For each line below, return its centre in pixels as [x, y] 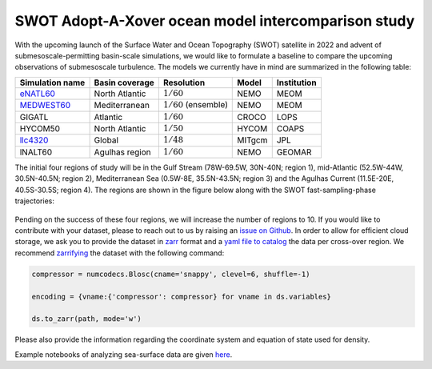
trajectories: [35, 201]
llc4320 [34, 140]
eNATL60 [38, 94]
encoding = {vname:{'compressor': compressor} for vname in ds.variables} [182, 297]
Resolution [184, 82]
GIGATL [34, 117]
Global [106, 140]
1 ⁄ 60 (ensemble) [195, 105]
